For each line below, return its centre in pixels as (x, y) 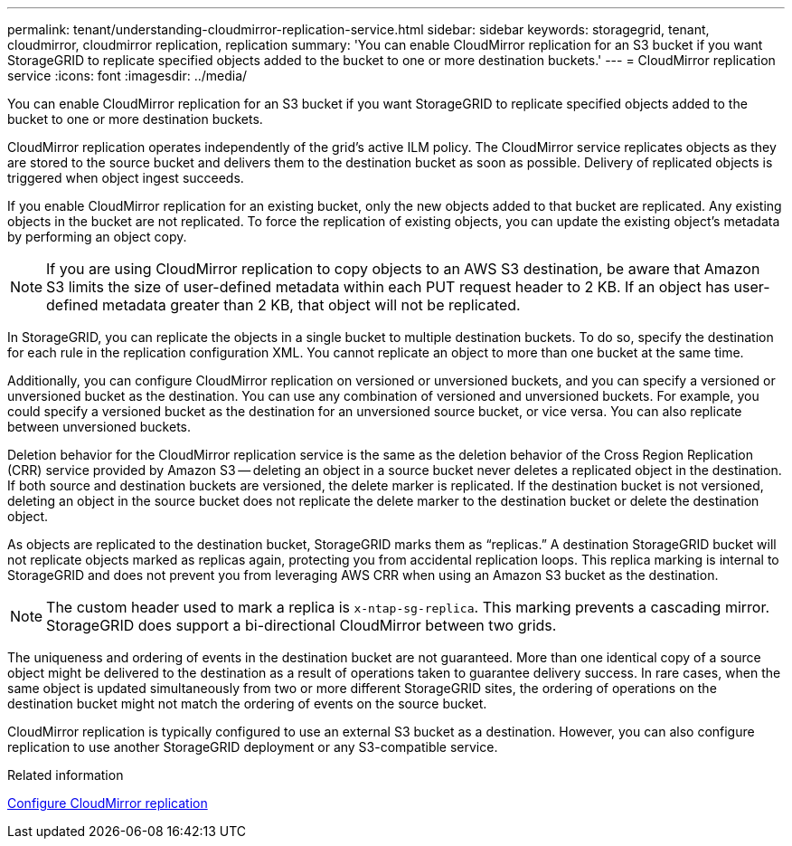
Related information (66, 775)
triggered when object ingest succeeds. (126, 178)
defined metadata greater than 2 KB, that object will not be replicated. (283, 305)
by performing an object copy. (97, 237)
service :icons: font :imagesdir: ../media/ (127, 76)
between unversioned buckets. (99, 427)
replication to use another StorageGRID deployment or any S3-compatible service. (253, 747)
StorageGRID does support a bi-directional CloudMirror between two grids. (302, 625)
